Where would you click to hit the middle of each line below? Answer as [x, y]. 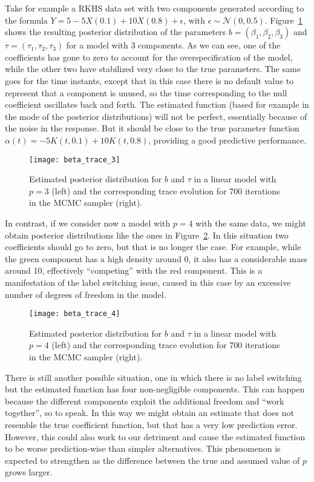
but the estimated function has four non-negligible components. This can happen [155, 389]
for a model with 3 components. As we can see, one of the [173, 45]
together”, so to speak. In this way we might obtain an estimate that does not [149, 413]
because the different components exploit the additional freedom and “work [145, 401]
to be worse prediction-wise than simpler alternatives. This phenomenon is [143, 448]
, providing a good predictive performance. [227, 140]
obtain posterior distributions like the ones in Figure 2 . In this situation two [147, 235]
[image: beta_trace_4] [75, 314]
